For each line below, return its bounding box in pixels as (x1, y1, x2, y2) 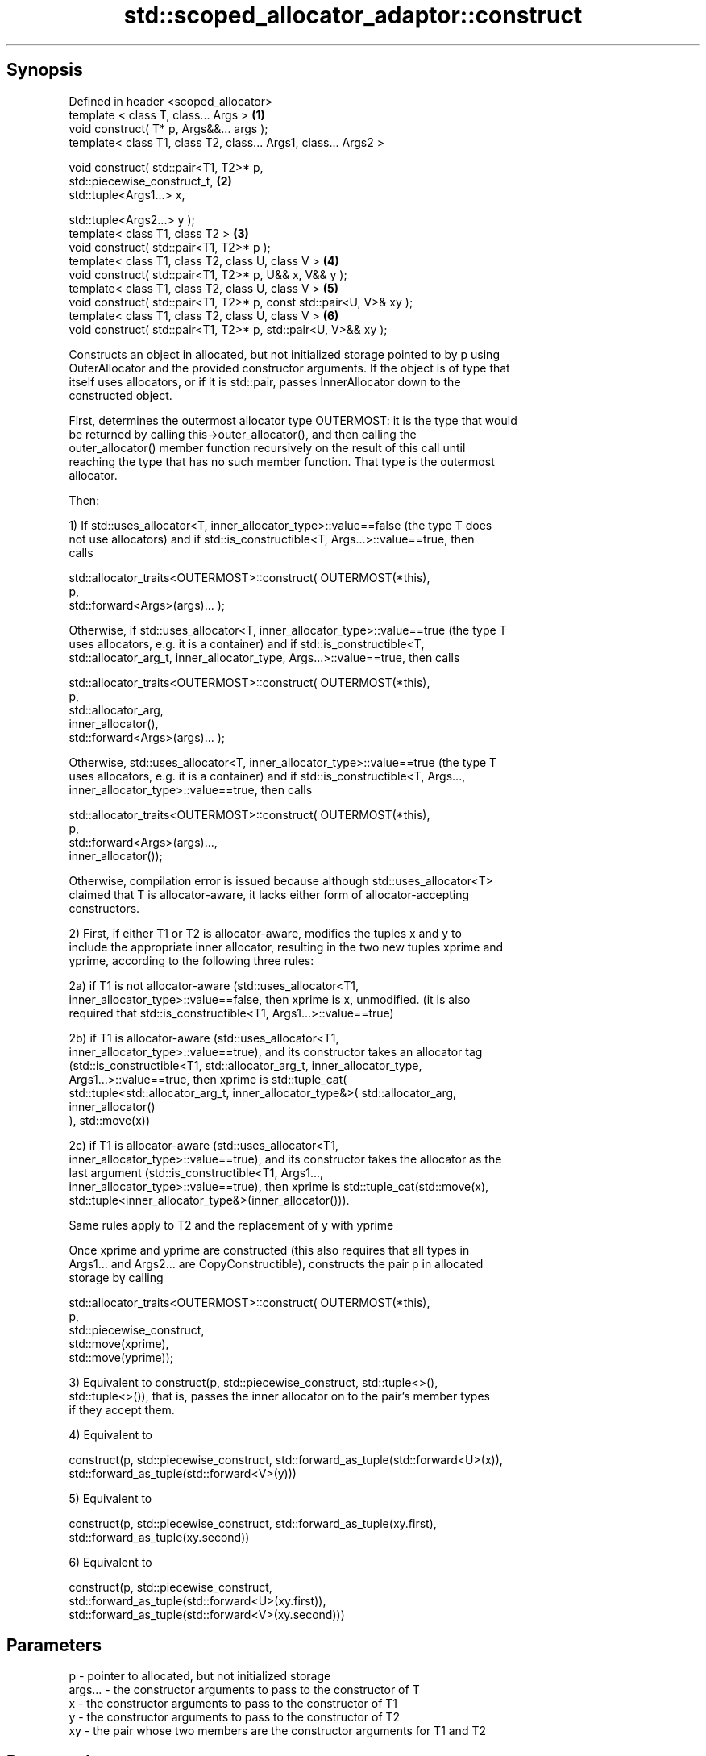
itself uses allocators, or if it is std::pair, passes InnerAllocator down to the (69, 374, 461, 389)
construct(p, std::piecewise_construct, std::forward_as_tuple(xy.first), (69, 1516, 437, 1530)
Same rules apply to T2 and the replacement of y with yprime (69, 1217, 394, 1232)
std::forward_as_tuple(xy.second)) (69, 1529, 250, 1544)
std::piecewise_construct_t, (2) (69, 173, 232, 188)
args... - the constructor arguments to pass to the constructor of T (69, 1683, 420, 1697)
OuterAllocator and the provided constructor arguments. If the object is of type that (69, 360, 510, 375)
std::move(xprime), (69, 1336, 169, 1350)
